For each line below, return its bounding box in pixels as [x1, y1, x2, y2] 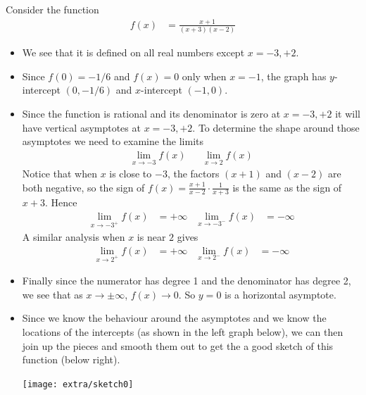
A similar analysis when [22, 229, 125, 244]
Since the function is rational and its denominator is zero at [22, 106, 281, 121]
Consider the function [6, 2, 99, 16]
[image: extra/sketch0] [22, 379, 134, 389]
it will [335, 106, 360, 121]
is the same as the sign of [232, 180, 342, 194]
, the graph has [260, 68, 327, 83]
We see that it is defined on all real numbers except [22, 45, 245, 60]
